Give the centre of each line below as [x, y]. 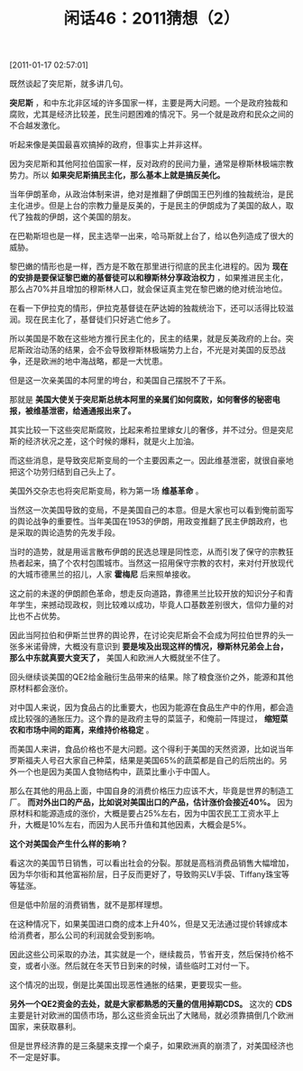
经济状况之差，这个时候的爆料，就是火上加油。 [112, 441]
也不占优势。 [41, 616]
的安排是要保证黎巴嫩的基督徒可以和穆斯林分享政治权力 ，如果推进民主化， [149, 278]
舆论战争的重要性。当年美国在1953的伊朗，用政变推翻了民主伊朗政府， [148, 522]
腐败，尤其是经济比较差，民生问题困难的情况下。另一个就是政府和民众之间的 [151, 115]
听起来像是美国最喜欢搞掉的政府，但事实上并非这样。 [108, 144]
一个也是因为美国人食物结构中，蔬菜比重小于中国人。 [115, 771]
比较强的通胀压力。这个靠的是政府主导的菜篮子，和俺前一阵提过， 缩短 [148, 719]
